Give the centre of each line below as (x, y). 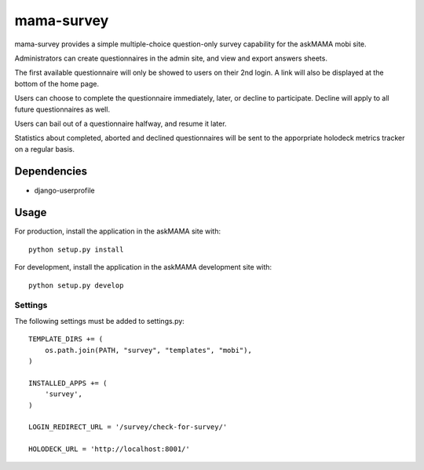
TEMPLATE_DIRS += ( (66, 339)
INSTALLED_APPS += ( (68, 383)
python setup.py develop (76, 285)
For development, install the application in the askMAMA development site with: (143, 267)
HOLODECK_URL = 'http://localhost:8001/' (109, 449)
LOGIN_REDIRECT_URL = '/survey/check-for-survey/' (128, 427)
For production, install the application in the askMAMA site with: (118, 231)
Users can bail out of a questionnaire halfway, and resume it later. (121, 123)
